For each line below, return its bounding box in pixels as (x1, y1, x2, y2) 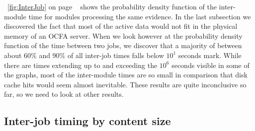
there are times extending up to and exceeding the (4, 60, 158, 70)
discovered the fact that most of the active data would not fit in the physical (4, 21, 238, 31)
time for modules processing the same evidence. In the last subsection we (28, 11, 251, 21)
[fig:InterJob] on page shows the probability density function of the (7, 1, 217, 11)
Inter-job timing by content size (4, 113, 171, 129)
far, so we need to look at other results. (4, 89, 124, 99)
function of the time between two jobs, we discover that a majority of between (4, 40, 242, 51)
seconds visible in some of (171, 60, 250, 70)
